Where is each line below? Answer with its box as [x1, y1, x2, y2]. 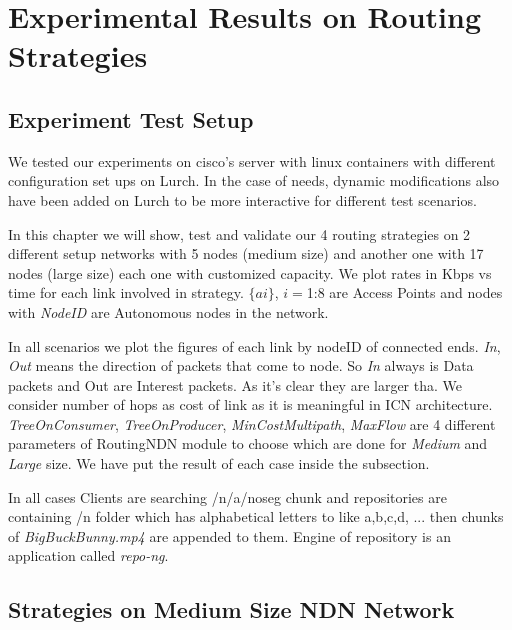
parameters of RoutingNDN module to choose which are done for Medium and [8, 433, 488, 454]
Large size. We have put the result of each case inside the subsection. [8, 453, 430, 474]
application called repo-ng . [8, 545, 169, 566]
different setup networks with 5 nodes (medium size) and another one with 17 [8, 243, 484, 264]
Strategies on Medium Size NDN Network [8, 594, 455, 625]
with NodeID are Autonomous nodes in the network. [8, 301, 329, 322]
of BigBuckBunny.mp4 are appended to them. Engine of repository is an [8, 525, 451, 546]
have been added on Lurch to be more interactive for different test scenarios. [8, 189, 477, 210]
